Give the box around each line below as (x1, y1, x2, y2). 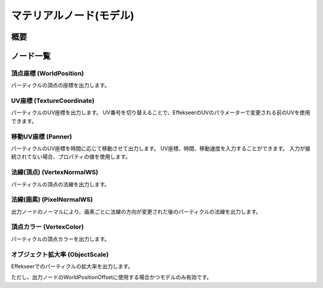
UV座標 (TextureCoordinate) (11, 96, 95, 105)
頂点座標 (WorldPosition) (11, 69, 84, 77)
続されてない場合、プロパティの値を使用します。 (11, 153, 131, 160)
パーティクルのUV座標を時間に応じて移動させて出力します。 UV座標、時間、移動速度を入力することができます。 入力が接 (11, 145, 310, 152)
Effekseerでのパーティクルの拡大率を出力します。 (11, 262, 133, 269)
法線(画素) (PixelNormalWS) (11, 195, 93, 204)
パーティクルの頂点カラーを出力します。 (11, 235, 110, 242)
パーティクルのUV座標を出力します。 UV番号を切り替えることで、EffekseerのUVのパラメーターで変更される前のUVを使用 (11, 109, 310, 116)
